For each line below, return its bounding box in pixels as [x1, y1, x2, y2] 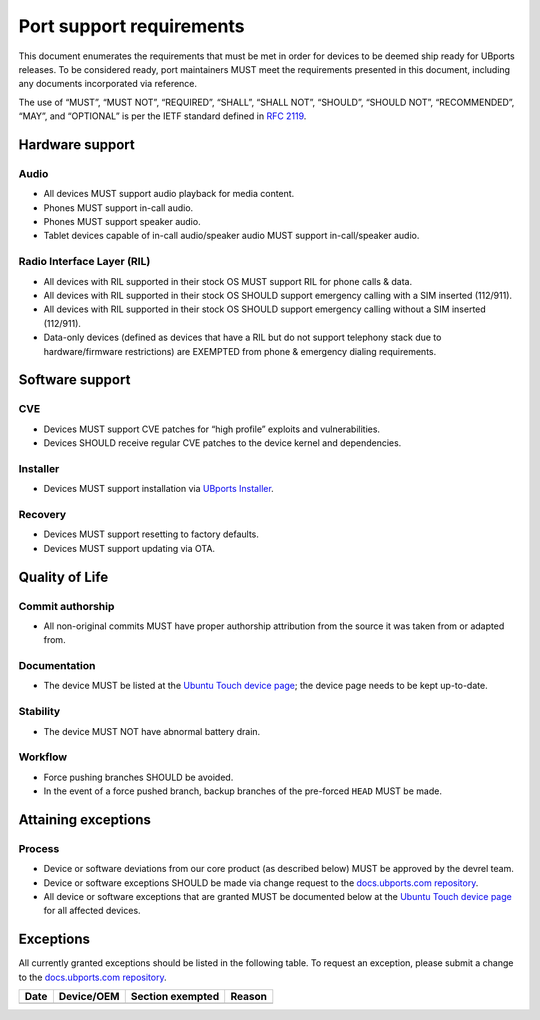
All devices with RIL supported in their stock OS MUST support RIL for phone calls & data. [43, 275, 413, 287]
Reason [230, 990, 267, 1004]
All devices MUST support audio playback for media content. [43, 188, 295, 200]
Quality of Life [18, 568, 109, 585]
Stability [18, 705, 61, 719]
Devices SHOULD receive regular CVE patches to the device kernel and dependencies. [43, 437, 402, 449]
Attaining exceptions [18, 811, 152, 828]
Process [18, 841, 60, 855]
